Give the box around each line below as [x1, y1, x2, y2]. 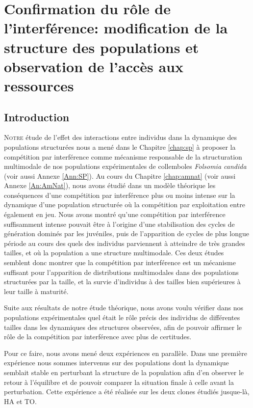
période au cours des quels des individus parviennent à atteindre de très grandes [4, 238, 245, 248]
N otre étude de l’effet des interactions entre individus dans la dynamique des [4, 132, 237, 142]
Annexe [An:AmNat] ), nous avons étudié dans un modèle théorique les [4, 180, 216, 190]
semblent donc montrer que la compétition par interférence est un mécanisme [4, 257, 236, 268]
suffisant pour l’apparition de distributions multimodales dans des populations [4, 267, 239, 277]
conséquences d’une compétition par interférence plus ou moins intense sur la [4, 190, 235, 200]
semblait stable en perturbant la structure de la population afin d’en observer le [4, 367, 244, 377]
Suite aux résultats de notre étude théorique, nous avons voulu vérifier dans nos [4, 302, 243, 313]
